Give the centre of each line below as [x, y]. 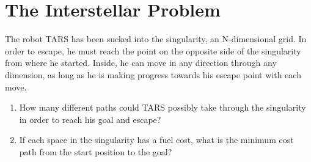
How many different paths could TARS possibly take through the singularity [163, 107]
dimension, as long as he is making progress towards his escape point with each [153, 74]
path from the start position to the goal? [96, 151]
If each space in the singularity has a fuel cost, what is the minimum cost [156, 140]
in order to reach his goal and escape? [90, 119]
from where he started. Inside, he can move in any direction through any [141, 63]
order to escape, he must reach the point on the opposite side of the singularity [153, 50]
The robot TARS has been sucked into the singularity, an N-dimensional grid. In [156, 39]
